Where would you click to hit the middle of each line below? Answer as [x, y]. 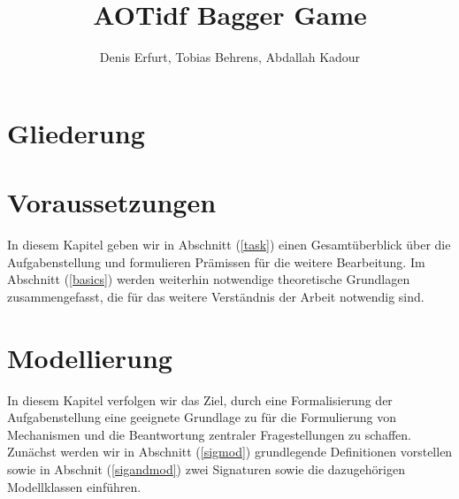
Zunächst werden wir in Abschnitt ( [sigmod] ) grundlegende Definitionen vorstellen [230, 452]
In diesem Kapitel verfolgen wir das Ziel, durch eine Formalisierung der [200, 399]
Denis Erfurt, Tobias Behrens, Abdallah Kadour [230, 57]
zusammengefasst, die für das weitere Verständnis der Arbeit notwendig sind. [216, 296]
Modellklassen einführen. [74, 486]
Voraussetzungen [112, 202]
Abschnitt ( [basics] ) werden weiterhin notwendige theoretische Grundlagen [209, 279]
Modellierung [90, 357]
